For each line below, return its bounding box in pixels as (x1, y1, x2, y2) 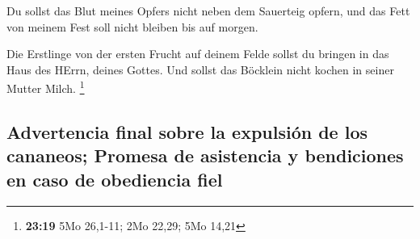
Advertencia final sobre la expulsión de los (6, 119, 368, 145)
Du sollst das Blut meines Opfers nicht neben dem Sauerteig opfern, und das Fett (6, 2, 410, 19)
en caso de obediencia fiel (6, 166, 223, 191)
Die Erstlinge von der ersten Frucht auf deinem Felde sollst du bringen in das (6, 45, 389, 62)
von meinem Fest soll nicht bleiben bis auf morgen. (6, 18, 258, 35)
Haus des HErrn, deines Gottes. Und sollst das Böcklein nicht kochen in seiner (6, 61, 394, 78)
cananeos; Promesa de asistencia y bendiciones (6, 143, 404, 168)
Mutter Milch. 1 (6, 78, 85, 97)
